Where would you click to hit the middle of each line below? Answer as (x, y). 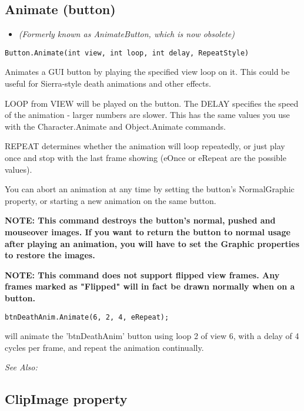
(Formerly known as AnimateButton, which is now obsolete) (126, 34)
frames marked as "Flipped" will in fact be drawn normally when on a (150, 286)
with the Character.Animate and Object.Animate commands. (115, 126)
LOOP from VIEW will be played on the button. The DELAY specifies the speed (152, 103)
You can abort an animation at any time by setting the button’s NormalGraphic (150, 189)
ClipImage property (66, 399)
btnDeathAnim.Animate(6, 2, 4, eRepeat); (87, 317)
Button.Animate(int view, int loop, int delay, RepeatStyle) (127, 53)
